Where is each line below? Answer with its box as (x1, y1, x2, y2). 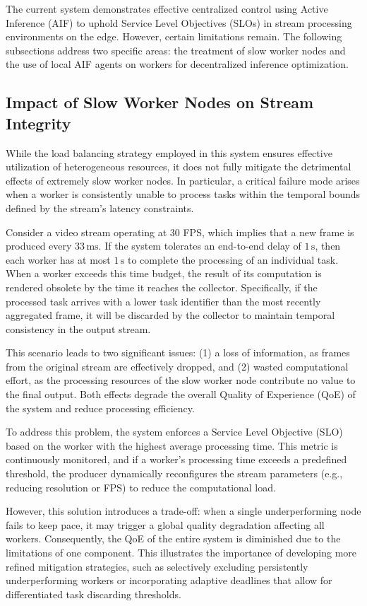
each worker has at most (6, 252, 111, 267)
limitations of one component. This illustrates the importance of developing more (6, 545, 357, 559)
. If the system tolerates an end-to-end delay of (98, 238, 301, 253)
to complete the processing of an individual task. (127, 252, 339, 267)
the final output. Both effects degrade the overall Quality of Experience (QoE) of (6, 387, 356, 402)
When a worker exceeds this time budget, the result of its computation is (6, 266, 322, 281)
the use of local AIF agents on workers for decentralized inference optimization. (6, 57, 349, 71)
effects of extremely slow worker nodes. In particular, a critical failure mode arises (6, 173, 360, 187)
